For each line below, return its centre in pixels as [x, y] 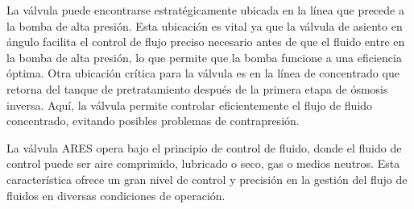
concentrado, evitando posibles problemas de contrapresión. [153, 121]
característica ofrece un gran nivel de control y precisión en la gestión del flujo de [207, 179]
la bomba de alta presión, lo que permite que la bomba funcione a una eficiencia [204, 57]
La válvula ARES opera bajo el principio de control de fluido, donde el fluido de [204, 147]
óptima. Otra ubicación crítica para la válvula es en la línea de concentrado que [203, 73]
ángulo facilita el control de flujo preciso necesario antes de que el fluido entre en [206, 42]
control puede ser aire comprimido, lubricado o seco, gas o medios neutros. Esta [203, 163]
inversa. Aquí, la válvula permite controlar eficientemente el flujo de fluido [190, 104]
